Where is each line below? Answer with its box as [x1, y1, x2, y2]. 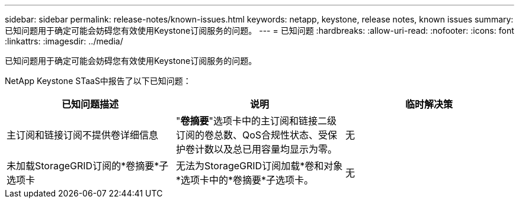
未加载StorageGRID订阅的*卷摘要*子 [7, 160, 169, 172]
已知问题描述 [61, 98, 118, 110]
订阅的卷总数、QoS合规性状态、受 [175, 129, 328, 141]
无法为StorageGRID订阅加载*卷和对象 [175, 160, 343, 172]
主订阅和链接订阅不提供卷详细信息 [7, 129, 159, 141]
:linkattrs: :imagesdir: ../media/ [5, 36, 123, 46]
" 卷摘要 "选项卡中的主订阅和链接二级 [175, 115, 337, 127]
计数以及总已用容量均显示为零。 [194, 143, 337, 155]
